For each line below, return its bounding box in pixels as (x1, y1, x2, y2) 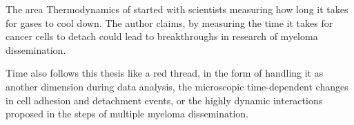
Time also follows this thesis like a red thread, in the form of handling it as (6, 66, 324, 80)
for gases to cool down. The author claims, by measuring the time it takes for (6, 15, 333, 30)
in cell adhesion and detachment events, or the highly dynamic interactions (6, 93, 323, 107)
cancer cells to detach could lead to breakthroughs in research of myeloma (6, 29, 318, 44)
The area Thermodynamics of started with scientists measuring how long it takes (6, 2, 348, 16)
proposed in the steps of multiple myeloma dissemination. (6, 106, 248, 121)
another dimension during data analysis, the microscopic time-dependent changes (6, 79, 348, 93)
